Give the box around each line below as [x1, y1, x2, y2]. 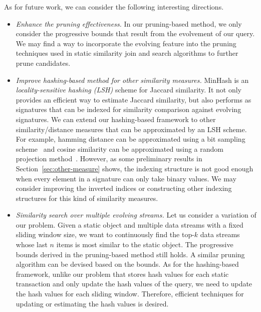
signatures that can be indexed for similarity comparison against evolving [16, 104, 241, 115]
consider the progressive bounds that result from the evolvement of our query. [16, 28, 255, 39]
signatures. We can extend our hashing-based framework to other [16, 114, 216, 124]
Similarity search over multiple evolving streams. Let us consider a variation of [16, 210, 256, 220]
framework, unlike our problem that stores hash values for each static [16, 268, 229, 279]
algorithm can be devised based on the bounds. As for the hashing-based [16, 259, 239, 269]
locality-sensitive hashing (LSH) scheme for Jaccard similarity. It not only [16, 84, 241, 95]
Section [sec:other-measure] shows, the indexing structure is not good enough [16, 163, 253, 173]
